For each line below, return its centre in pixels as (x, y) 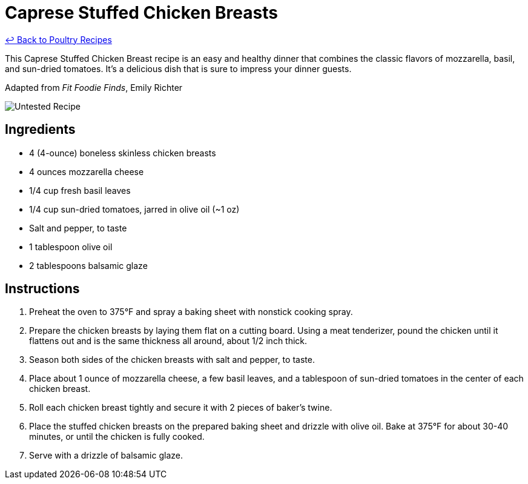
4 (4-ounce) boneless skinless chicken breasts (123, 153)
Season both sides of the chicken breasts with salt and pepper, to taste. (172, 360)
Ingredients (40, 130)
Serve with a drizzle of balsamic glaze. (106, 456)
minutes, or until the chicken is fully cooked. (117, 437)
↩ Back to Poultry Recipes (58, 39)
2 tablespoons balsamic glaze (88, 265)
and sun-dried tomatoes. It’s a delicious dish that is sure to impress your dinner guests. (178, 68)
